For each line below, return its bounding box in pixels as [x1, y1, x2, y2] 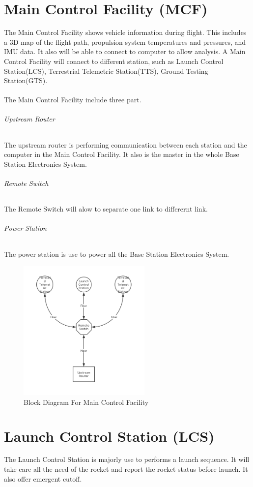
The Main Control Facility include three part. [4, 94, 141, 105]
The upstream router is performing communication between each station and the [4, 139, 247, 150]
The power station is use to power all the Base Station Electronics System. [4, 248, 229, 259]
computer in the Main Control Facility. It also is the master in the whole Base [4, 149, 239, 159]
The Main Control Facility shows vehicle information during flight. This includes [4, 27, 247, 37]
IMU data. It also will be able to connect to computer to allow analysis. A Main [4, 46, 246, 57]
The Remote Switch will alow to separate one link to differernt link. [4, 204, 208, 214]
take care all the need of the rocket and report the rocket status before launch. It [4, 464, 248, 474]
